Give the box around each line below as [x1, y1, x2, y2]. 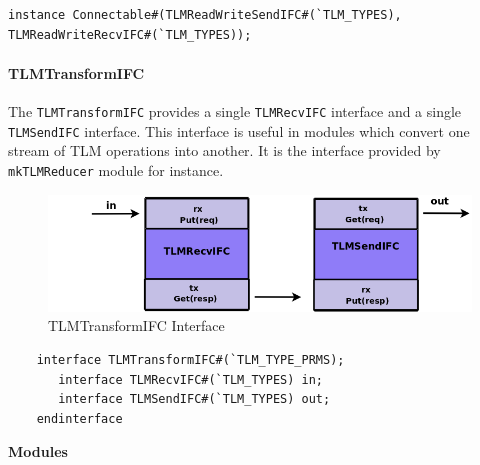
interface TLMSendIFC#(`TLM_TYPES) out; [58, 392, 331, 407]
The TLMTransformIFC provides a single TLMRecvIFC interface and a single [8, 100, 462, 121]
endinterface [36, 411, 123, 426]
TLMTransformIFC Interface [48, 315, 225, 336]
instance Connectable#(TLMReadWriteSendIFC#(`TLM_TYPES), [8, 8, 402, 22]
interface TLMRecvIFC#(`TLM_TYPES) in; [58, 372, 323, 387]
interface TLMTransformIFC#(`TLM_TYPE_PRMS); [36, 353, 345, 368]
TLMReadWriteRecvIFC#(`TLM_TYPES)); [8, 27, 252, 42]
